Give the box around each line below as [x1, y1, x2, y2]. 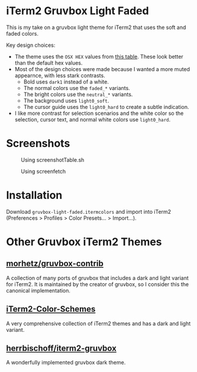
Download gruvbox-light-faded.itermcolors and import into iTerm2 [6, 208, 172, 215]
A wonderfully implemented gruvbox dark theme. [6, 359, 126, 366]
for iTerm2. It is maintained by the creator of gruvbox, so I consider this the [6, 280, 189, 288]
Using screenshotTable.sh [21, 156, 85, 163]
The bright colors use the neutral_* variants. [23, 91, 133, 98]
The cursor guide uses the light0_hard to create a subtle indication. [23, 103, 189, 110]
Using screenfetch [21, 168, 66, 175]
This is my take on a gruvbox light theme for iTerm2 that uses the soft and [6, 24, 186, 31]
